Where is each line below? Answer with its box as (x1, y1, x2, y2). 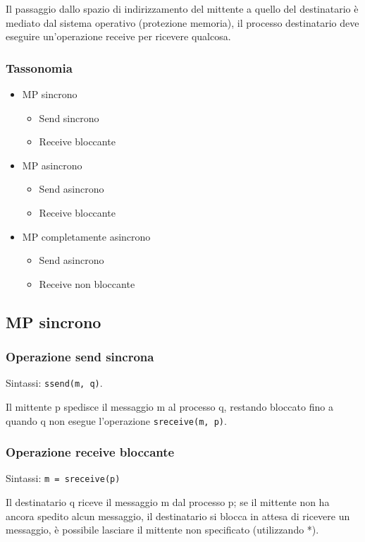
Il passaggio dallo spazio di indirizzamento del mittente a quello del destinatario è (6, 1, 359, 16)
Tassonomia (6, 59, 73, 76)
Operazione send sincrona (6, 348, 154, 366)
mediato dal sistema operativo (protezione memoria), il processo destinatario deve (6, 15, 359, 30)
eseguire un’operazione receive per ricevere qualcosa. (6, 29, 231, 44)
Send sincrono (39, 110, 99, 125)
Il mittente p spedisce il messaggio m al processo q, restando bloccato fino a (6, 399, 333, 414)
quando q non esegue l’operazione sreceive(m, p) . (6, 413, 227, 428)
